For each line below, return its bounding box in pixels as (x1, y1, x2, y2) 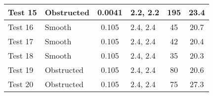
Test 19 (8, 64, 34, 75)
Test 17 (8, 35, 34, 47)
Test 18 (8, 50, 34, 61)
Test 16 (8, 21, 34, 32)
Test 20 (8, 78, 34, 90)
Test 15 (8, 6, 37, 18)
